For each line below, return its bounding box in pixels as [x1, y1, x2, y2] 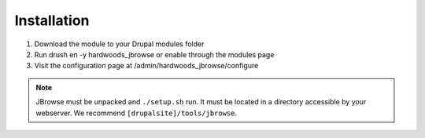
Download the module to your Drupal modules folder [34, 39, 205, 49]
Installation [14, 12, 90, 29]
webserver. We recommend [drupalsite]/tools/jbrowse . [35, 108, 238, 118]
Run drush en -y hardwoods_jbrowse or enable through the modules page [34, 49, 275, 59]
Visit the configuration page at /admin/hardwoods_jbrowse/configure [34, 61, 259, 71]
